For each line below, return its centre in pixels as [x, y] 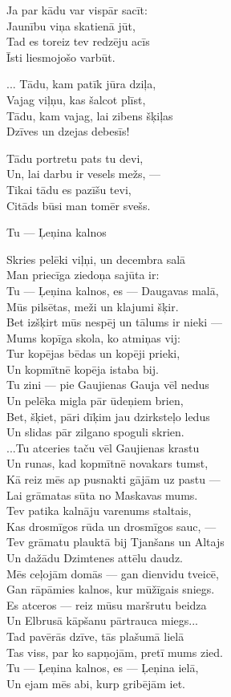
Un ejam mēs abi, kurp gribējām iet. [96, 683]
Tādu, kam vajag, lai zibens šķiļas [90, 115]
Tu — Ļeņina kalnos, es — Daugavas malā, [113, 290]
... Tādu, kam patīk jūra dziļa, [81, 84]
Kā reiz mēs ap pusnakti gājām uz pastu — [113, 479]
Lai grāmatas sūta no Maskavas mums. [102, 494]
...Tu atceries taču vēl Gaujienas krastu [103, 447]
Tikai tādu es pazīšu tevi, [69, 189]
